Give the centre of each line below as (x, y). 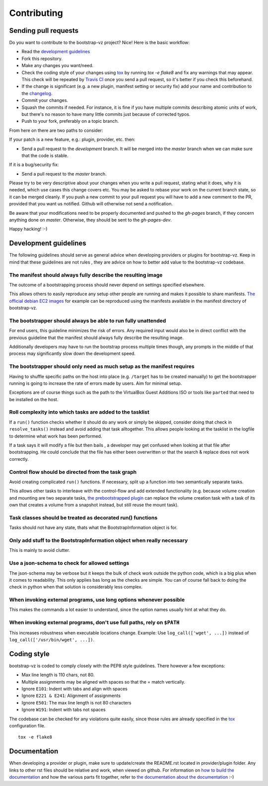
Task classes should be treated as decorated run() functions (83, 518)
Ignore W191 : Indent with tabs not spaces (64, 710)
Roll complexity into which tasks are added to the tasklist (79, 412)
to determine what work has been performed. (56, 436)
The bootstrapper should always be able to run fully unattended (88, 321)
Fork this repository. (42, 58)
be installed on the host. (34, 399)
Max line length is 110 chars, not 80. (58, 675)
